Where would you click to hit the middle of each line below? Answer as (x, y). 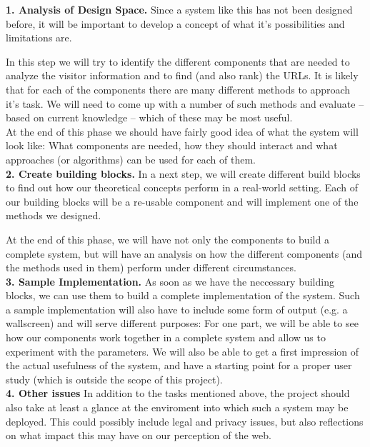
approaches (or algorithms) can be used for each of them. (131, 159)
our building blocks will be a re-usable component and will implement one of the (182, 201)
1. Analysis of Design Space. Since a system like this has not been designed (179, 9)
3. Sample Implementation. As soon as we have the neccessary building (170, 281)
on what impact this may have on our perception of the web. (139, 435)
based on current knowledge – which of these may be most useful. (149, 117)
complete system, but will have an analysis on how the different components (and (184, 253)
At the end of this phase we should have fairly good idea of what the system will (182, 131)
